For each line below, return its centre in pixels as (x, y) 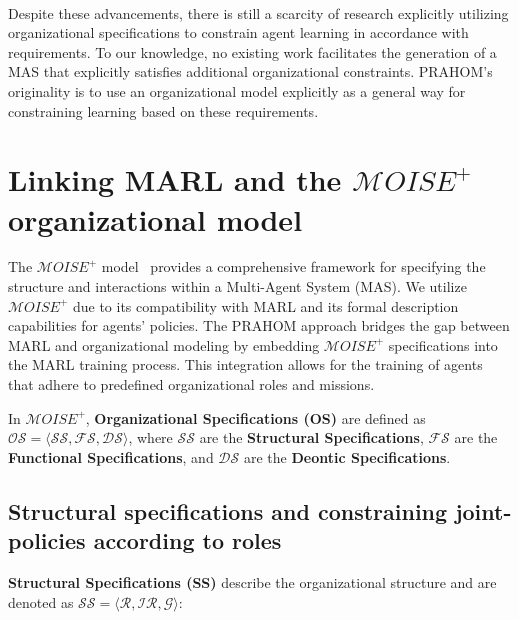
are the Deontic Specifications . (347, 456)
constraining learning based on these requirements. (163, 110)
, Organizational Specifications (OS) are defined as (255, 417)
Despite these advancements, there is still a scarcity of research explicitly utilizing (258, 12)
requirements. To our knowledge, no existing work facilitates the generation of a (252, 51)
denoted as (41, 601)
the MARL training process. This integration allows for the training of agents (245, 364)
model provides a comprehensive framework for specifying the (293, 266)
